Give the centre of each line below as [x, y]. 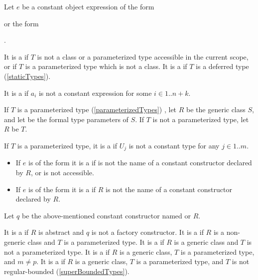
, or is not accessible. [62, 172]
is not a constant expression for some [95, 93]
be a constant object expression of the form [88, 6]
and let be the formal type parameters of [66, 119]
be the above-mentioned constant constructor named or [106, 215]
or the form [21, 23]
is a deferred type [222, 66]
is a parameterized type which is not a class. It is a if [106, 66]
